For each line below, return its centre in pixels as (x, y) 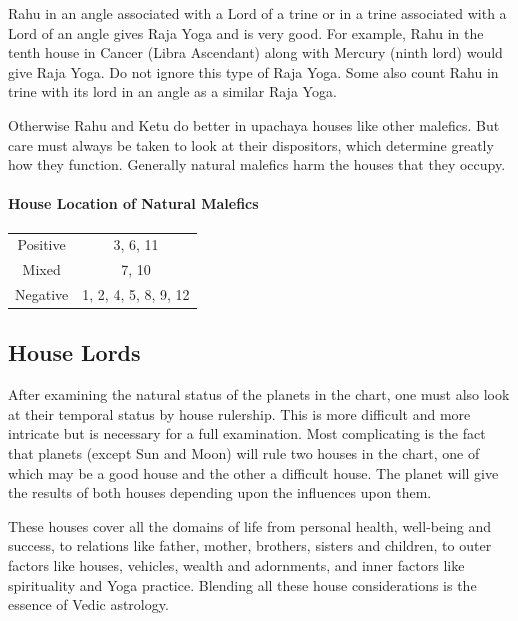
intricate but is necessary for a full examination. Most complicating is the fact (247, 433)
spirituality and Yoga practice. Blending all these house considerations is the (242, 584)
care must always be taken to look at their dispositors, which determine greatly (251, 144)
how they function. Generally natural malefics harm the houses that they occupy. (257, 164)
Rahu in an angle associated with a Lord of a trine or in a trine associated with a (257, 13)
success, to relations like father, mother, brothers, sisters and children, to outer (250, 545)
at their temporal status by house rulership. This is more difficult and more (239, 413)
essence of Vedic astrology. (88, 604)
